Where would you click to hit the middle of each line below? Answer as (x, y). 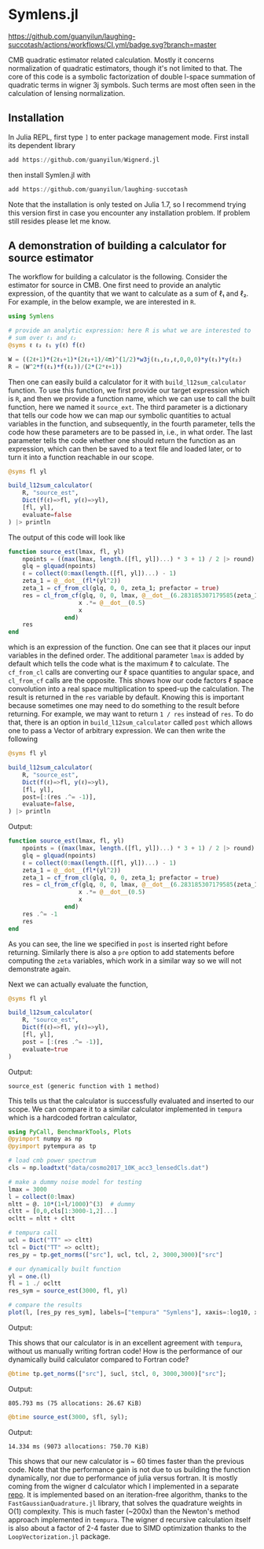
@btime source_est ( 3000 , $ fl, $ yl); (68, 1417)
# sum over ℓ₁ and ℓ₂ (42, 338)
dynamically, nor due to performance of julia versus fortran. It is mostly (123, 1477)
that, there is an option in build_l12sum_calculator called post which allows (130, 722)
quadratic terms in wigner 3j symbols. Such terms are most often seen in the (132, 85)
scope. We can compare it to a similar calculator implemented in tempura (125, 1109)
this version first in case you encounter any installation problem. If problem (129, 212)
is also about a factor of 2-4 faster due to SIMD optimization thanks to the (128, 1528)
